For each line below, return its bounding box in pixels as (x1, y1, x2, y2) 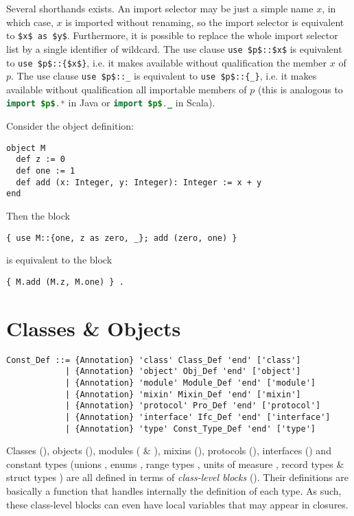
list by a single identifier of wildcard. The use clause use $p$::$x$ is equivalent (6, 41, 342, 56)
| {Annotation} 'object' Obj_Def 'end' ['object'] (64, 366, 301, 377)
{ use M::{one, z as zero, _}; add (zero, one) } (6, 233, 237, 243)
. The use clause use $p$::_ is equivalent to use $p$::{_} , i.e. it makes (11, 69, 317, 83)
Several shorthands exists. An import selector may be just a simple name (6, 1, 314, 15)
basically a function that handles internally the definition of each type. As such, (6, 483, 342, 497)
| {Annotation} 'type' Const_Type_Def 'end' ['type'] (64, 423, 316, 434)
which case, (6, 14, 54, 29)
